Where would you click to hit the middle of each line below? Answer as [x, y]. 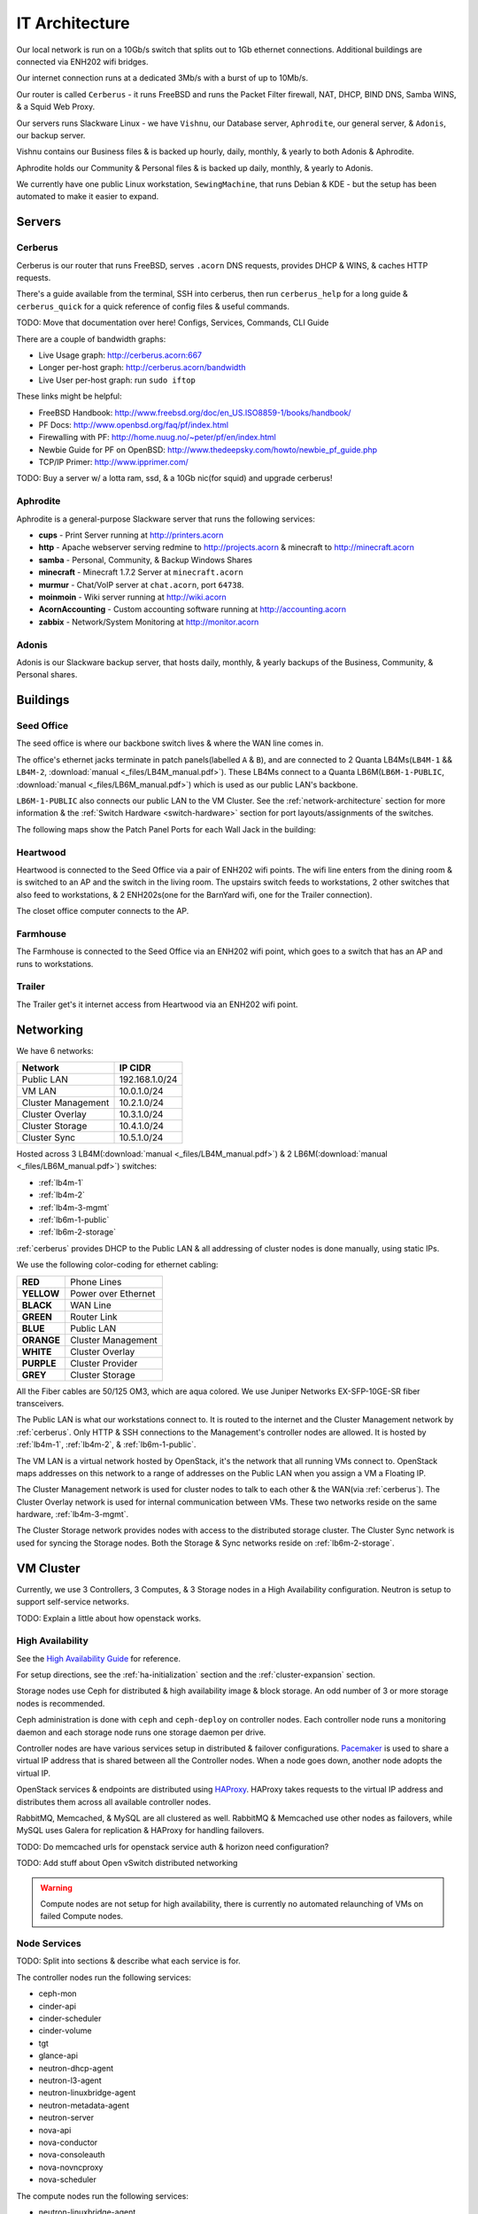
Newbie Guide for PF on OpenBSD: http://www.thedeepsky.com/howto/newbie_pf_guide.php [208, 449]
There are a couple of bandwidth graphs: [91, 339]
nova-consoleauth [72, 2155]
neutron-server [66, 2117]
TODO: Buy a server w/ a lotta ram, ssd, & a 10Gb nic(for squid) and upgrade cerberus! [174, 478]
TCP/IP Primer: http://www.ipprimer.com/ [114, 462]
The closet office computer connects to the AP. [103, 911]
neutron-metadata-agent [84, 2105]
